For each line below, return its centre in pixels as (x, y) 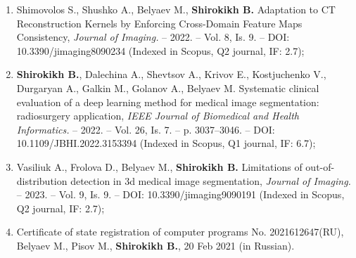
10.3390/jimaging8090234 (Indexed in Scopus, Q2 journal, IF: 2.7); (160, 50)
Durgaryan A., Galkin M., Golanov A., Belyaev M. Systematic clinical (168, 88)
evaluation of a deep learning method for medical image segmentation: (168, 102)
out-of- (320, 166)
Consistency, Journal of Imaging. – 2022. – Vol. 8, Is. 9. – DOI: (153, 37)
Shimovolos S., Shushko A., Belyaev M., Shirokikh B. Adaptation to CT (176, 9)
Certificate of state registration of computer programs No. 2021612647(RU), (180, 232)
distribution (42, 180)
